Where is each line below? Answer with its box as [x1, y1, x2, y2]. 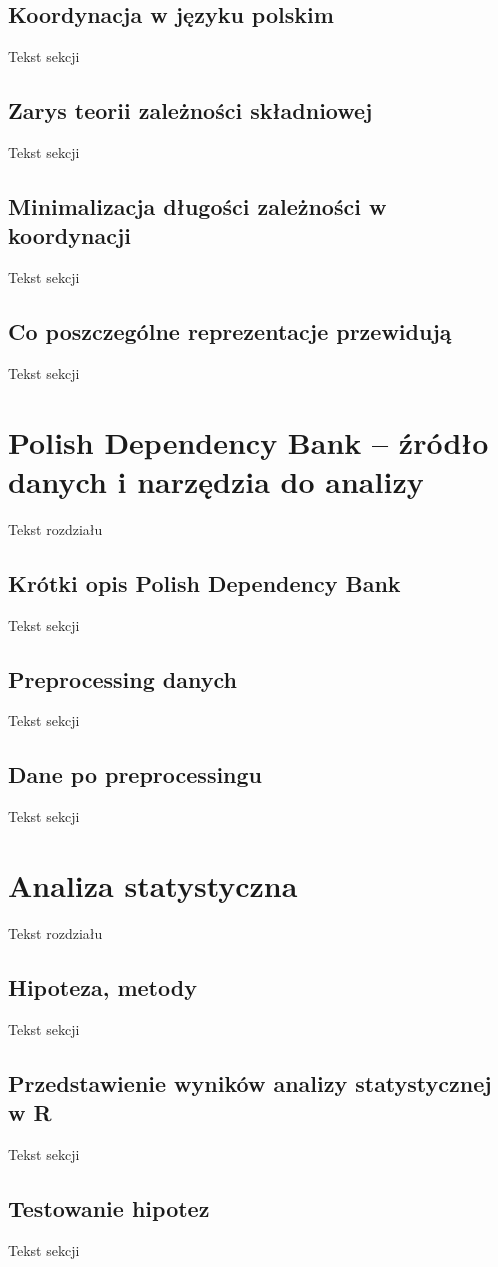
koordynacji [8, 220, 131, 251]
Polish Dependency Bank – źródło [8, 421, 489, 462]
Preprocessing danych [8, 663, 237, 694]
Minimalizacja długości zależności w [8, 190, 387, 221]
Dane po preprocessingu [8, 759, 263, 790]
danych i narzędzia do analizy [8, 460, 424, 501]
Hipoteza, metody [8, 971, 197, 1002]
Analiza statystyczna [8, 865, 298, 906]
